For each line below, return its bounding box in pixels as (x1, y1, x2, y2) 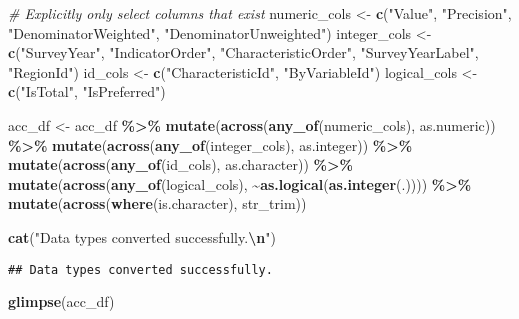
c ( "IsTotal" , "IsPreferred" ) (8, 81, 166, 102)
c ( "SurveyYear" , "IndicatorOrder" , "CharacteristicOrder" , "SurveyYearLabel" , (8, 42, 479, 63)
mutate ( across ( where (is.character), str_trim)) (8, 193, 307, 214)
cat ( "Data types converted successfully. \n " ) (8, 226, 276, 247)
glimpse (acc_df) (8, 291, 115, 312)
